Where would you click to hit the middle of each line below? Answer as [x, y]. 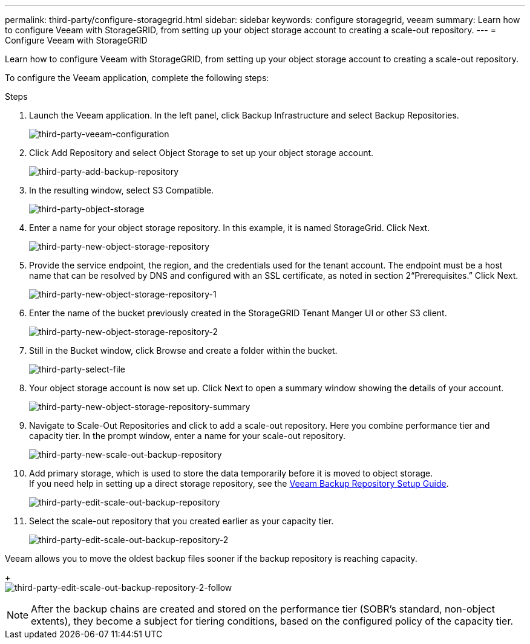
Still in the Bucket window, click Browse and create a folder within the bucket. [183, 350]
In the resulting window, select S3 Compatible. [122, 190]
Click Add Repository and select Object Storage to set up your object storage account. [201, 153]
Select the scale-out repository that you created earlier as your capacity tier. [182, 521]
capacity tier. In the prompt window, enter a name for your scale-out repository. [188, 436]
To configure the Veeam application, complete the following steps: [137, 78]
